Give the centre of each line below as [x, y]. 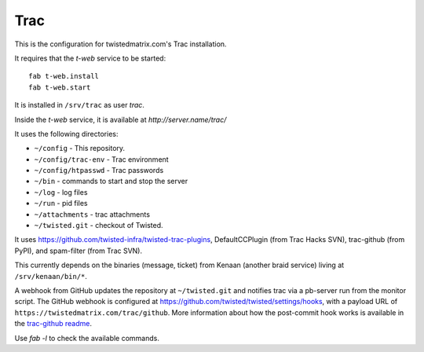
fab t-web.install [64, 76]
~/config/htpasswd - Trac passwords [99, 170]
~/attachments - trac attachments [92, 214]
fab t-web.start [60, 87]
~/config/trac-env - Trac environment [101, 159]
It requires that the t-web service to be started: [90, 58]
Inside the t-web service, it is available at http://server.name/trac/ [121, 119]
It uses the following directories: [66, 134]
